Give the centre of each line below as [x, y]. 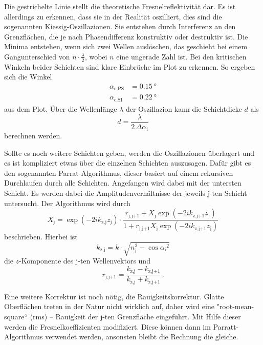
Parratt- [226, 326]
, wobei [96, 56]
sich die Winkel [28, 77]
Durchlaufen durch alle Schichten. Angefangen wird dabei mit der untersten [123, 183]
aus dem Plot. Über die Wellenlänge [61, 108]
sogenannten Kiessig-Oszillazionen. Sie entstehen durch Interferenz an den [120, 26]
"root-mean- [235, 306]
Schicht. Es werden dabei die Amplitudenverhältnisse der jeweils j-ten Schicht [126, 193]
